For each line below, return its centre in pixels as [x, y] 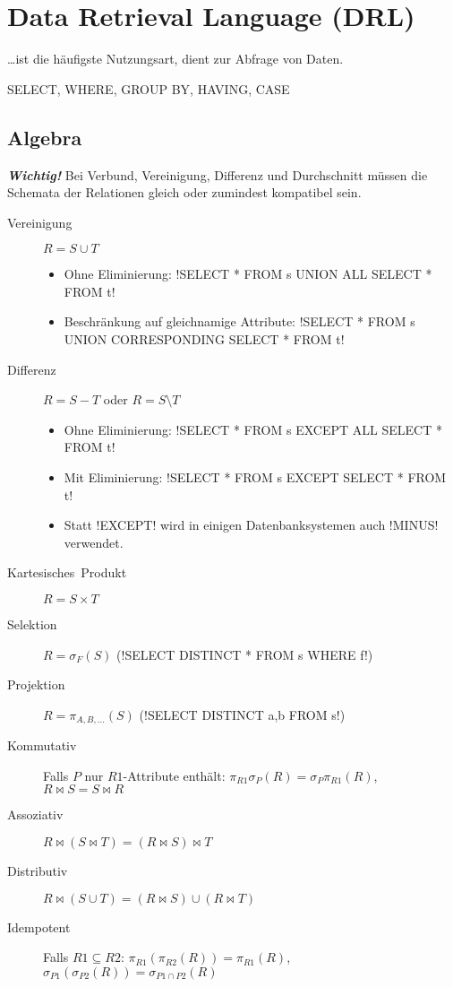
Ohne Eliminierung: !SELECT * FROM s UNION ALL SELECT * [248, 274]
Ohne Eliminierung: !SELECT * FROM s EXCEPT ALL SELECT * [253, 429]
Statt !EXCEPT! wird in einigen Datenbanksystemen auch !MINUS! [251, 525]
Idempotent [39, 926]
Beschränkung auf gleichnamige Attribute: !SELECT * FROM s [239, 321]
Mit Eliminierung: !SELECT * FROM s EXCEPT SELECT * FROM [255, 477]
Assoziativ [35, 814]
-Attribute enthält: [174, 775]
